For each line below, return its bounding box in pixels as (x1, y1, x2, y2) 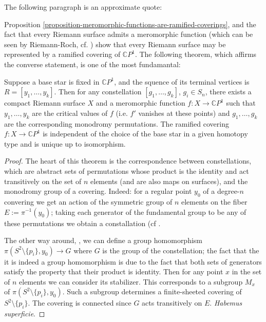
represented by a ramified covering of (4, 49, 121, 59)
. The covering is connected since (28, 297, 131, 308)
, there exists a (205, 86, 252, 97)
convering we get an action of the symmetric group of (4, 196, 173, 207)
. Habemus (210, 297, 242, 308)
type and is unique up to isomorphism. (4, 138, 126, 149)
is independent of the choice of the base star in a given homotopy (43, 128, 248, 139)
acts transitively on (142, 297, 202, 308)
